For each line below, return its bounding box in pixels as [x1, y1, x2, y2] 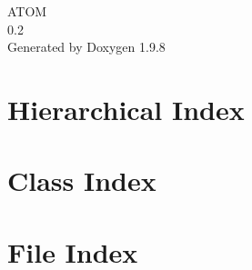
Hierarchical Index [7, 90, 245, 127]
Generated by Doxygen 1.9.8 [7, 37, 166, 56]
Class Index [7, 162, 156, 199]
